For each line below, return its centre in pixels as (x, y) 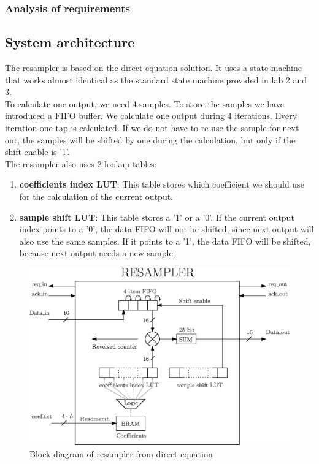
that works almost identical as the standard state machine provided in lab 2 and (156, 79)
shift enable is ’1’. (37, 152)
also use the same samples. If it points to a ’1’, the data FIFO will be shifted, (165, 241)
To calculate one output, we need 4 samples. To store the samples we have (144, 103)
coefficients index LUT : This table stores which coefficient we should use (162, 184)
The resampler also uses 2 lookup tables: (81, 163)
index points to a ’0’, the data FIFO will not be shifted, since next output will (167, 229)
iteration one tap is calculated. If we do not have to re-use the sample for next (152, 128)
